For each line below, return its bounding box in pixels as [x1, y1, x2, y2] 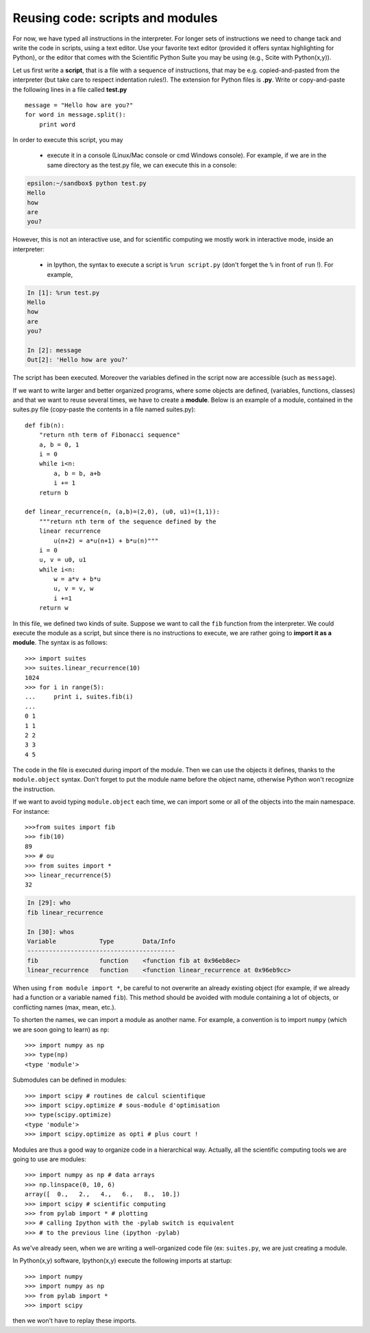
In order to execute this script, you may [12, 136, 123, 144]
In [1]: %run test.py [27, 288, 100, 297]
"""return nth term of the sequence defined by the [38, 517, 217, 525]
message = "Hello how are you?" [25, 101, 134, 109]
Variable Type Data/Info [27, 937, 176, 945]
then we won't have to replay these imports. [12, 1317, 137, 1325]
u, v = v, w [53, 584, 94, 593]
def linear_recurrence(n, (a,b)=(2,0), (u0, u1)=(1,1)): [25, 508, 221, 516]
